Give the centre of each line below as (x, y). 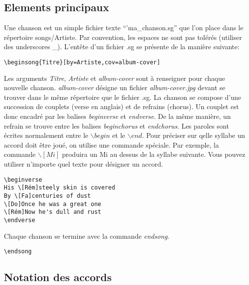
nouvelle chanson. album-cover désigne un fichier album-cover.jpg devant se (115, 87)
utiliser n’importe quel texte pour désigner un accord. (83, 163)
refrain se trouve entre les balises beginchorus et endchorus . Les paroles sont (116, 125)
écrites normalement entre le (46, 135)
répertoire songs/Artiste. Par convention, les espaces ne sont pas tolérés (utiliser (123, 37)
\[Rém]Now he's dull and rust (53, 212)
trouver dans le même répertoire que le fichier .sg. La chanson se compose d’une (123, 97)
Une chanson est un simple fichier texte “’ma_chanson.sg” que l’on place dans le (124, 28)
